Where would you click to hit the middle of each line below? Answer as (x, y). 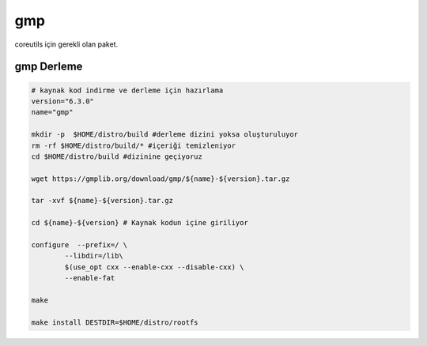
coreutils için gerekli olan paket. (66, 44)
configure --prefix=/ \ (79, 245)
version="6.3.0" (63, 101)
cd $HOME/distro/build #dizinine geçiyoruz (117, 156)
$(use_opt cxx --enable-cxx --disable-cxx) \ (154, 267)
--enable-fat (90, 278)
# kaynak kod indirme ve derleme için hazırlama (127, 90)
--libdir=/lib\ (94, 256)
